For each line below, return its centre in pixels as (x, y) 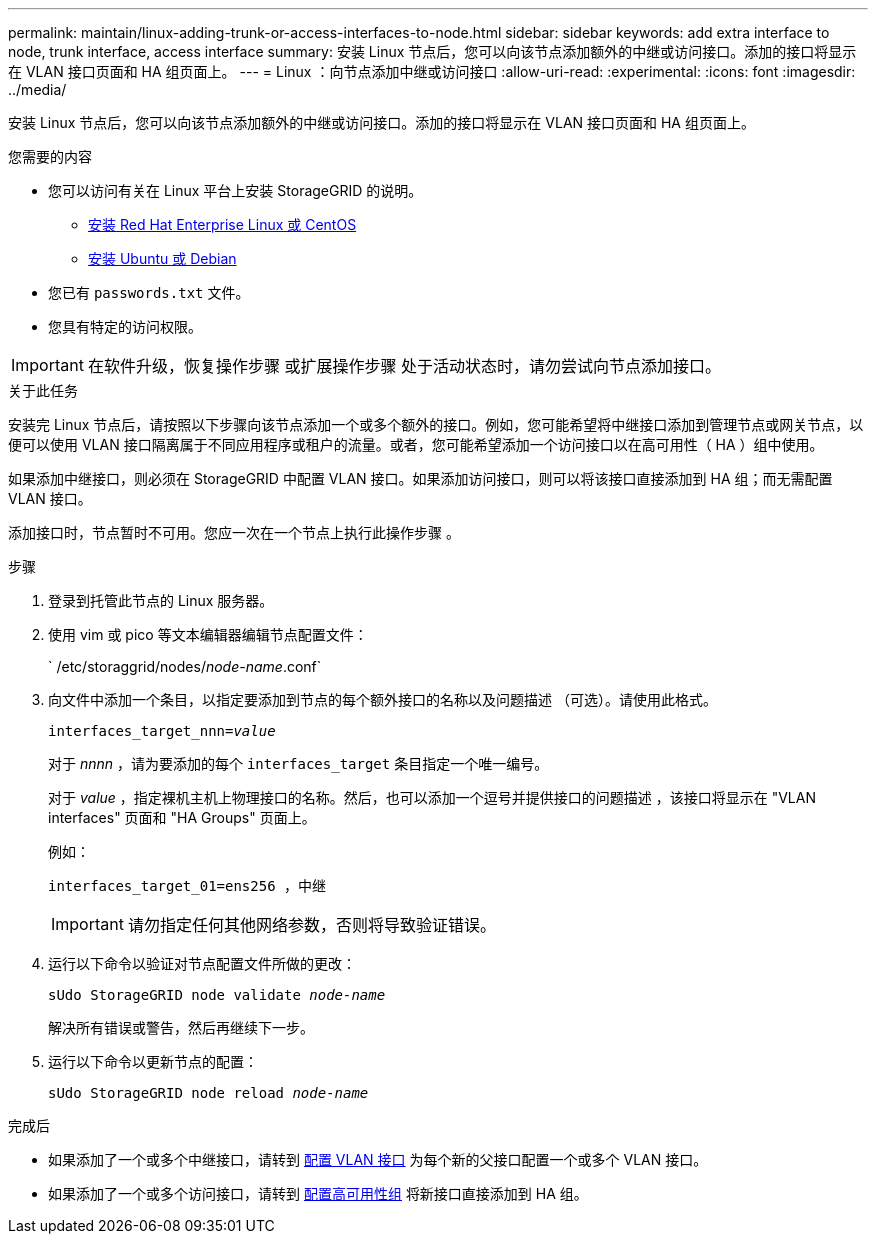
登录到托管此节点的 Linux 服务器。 (161, 600)
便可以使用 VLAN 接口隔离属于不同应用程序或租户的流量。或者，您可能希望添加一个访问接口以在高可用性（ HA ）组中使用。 (416, 444)
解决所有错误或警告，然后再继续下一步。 (181, 1027)
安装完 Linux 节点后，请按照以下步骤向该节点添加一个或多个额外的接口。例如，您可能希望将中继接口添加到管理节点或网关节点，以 (436, 424)
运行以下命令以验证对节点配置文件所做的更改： (202, 963)
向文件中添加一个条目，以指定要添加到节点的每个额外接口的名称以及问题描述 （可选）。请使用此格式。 (382, 699)
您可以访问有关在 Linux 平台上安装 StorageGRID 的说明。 (235, 190)
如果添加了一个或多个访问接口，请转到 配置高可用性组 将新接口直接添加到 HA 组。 (318, 1193)
